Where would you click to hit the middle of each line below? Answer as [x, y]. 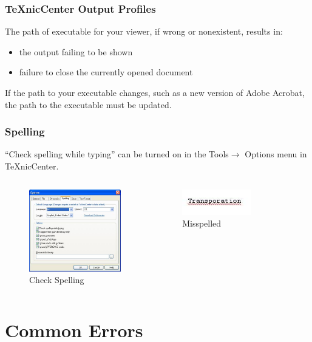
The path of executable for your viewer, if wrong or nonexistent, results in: [144, 31]
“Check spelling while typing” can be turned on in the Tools [117, 154]
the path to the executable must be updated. [88, 104]
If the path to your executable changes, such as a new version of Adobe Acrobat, [155, 92]
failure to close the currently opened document [106, 72]
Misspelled [202, 223]
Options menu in [276, 154]
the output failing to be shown [76, 51]
